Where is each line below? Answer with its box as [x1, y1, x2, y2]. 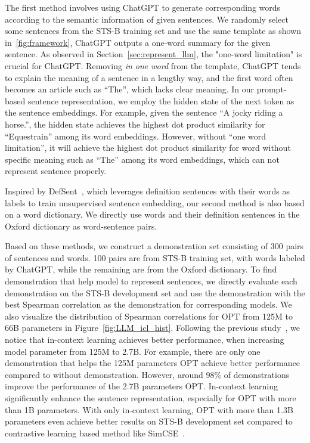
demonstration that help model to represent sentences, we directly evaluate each [5, 275, 297, 287]
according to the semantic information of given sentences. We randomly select [5, 13, 289, 25]
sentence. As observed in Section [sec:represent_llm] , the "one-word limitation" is [5, 48, 302, 60]
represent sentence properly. [5, 165, 107, 177]
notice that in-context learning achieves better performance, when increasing [5, 333, 284, 346]
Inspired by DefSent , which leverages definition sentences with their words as [5, 184, 290, 197]
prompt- [256, 83, 287, 95]
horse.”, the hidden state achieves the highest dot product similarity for [5, 117, 265, 130]
